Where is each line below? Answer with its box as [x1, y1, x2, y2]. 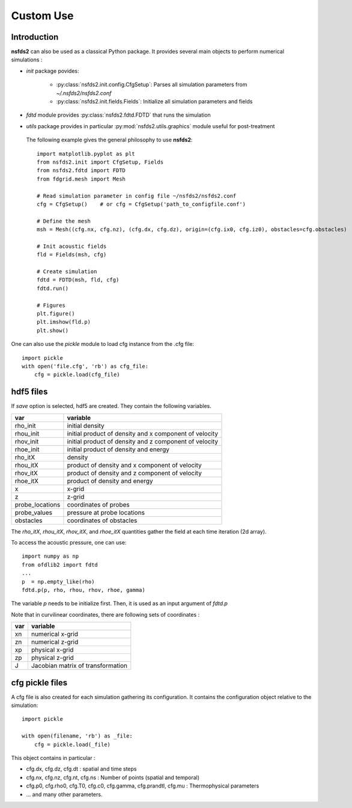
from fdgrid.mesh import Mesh [37, 175, 126, 182]
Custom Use [11, 9, 74, 22]
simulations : [11, 56, 43, 63]
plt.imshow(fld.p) [37, 319, 91, 325]
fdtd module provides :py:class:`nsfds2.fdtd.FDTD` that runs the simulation [26, 111, 211, 119]
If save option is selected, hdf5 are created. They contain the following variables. [11, 402, 211, 410]
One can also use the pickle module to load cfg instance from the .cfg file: [11, 341, 195, 348]
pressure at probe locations [67, 508, 145, 517]
